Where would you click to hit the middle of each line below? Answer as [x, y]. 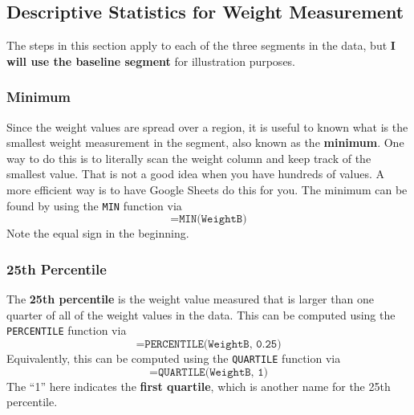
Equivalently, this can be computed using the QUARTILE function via [174, 358]
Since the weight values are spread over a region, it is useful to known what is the [207, 126]
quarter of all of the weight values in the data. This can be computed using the [201, 314]
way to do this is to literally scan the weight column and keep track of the [189, 158]
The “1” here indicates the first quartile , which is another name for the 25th [199, 386]
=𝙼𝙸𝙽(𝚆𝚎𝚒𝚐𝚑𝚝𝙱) [209, 220]
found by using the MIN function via [94, 205]
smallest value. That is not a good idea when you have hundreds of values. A [195, 174]
